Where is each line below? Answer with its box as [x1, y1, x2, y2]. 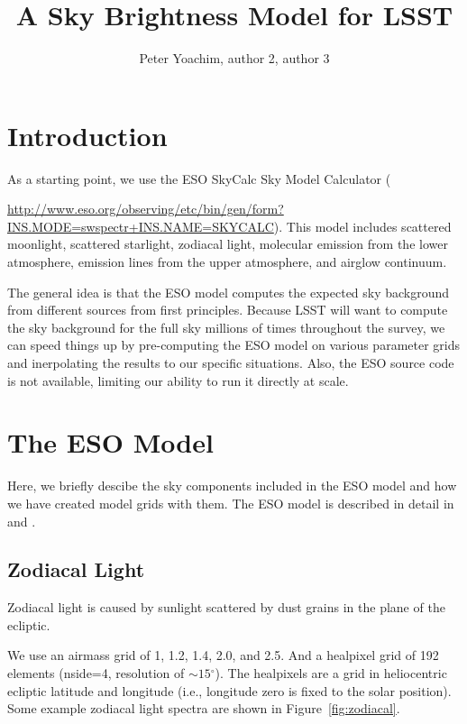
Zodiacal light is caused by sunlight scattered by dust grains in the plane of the [7, 598, 445, 617]
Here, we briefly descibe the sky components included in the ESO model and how [7, 476, 457, 495]
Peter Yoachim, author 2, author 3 [139, 49, 330, 68]
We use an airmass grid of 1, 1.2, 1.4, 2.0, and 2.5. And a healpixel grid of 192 [7, 646, 439, 664]
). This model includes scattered [273, 216, 452, 235]
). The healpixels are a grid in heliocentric [215, 664, 447, 683]
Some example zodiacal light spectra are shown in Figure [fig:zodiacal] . [7, 699, 400, 718]
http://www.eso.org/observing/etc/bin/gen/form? [7, 199, 284, 218]
